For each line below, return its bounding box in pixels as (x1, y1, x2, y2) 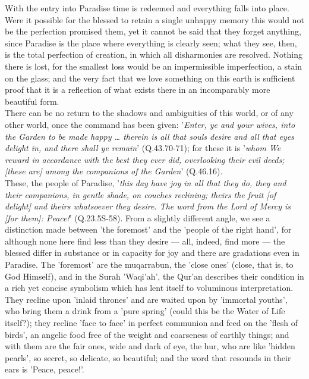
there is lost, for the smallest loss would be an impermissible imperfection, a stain (5, 59, 302, 72)
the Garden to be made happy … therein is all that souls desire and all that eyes (5, 130, 294, 142)
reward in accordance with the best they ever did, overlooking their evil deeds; (5, 153, 285, 165)
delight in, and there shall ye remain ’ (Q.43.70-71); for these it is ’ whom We (5, 142, 281, 154)
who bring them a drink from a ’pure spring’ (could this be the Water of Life (5, 305, 285, 317)
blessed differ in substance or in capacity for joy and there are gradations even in (5, 246, 299, 259)
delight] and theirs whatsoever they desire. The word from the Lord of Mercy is (5, 200, 291, 212)
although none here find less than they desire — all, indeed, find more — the (5, 234, 285, 247)
